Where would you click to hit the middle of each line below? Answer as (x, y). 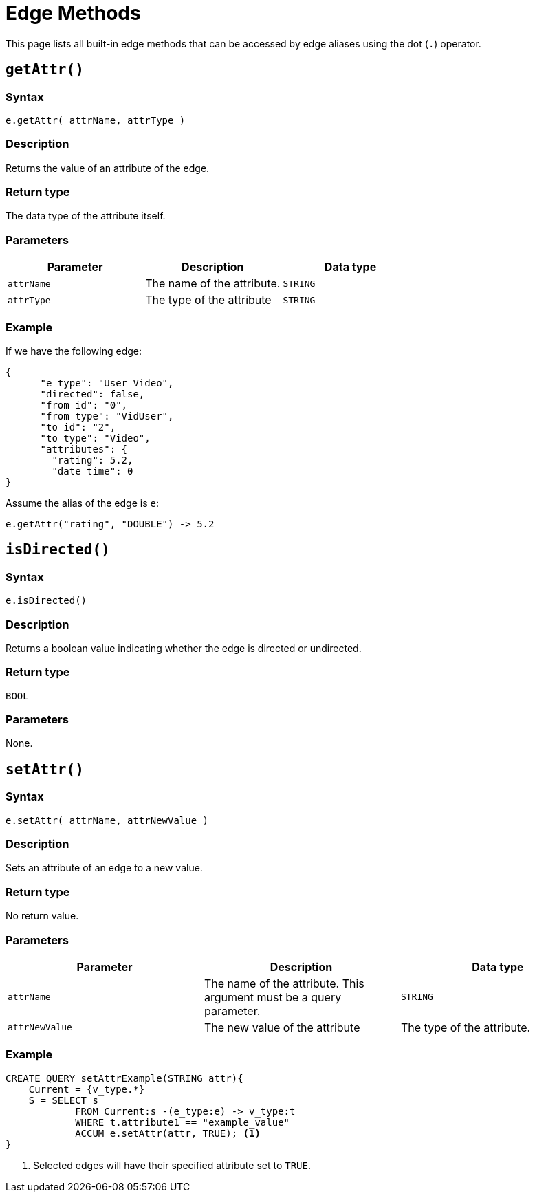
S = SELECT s (63, 1100)
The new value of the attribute (282, 1027)
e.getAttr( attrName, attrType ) (96, 120)
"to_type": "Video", (95, 438)
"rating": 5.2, (92, 460)
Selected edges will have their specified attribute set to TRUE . (172, 1165)
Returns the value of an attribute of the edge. (108, 168)
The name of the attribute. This (284, 983)
